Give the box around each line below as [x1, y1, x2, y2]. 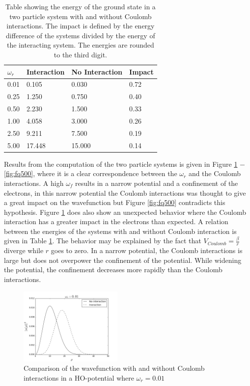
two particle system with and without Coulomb [9, 11, 152, 21]
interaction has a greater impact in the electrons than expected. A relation [4, 216, 228, 227]
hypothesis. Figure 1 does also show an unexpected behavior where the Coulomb [4, 206, 247, 217]
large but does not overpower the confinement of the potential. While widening [4, 255, 242, 265]
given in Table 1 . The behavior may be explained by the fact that [4, 235, 201, 246]
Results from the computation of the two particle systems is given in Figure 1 [4, 158, 238, 169]
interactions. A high [4, 178, 64, 188]
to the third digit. [54, 49, 107, 59]
